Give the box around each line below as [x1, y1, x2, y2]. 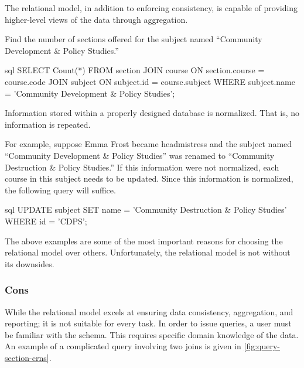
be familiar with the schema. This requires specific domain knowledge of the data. [5, 328, 299, 340]
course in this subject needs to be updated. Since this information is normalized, [5, 172, 293, 185]
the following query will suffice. [5, 183, 116, 196]
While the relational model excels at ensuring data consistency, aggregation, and [5, 305, 293, 318]
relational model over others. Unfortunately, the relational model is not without [5, 246, 291, 258]
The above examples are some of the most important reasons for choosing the [5, 234, 283, 247]
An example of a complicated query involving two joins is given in [5, 340, 241, 352]
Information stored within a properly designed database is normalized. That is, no [5, 107, 300, 119]
